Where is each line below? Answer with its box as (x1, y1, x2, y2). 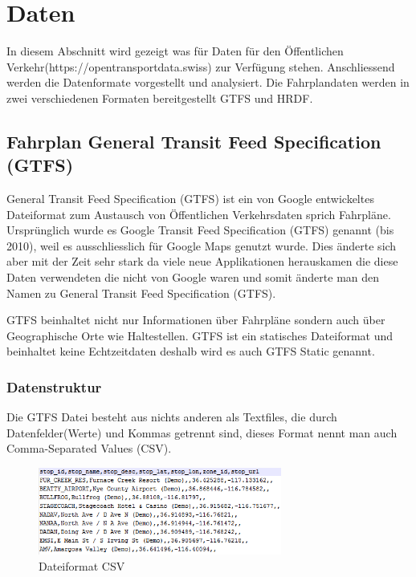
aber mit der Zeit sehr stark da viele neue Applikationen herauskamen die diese (6, 253, 398, 270)
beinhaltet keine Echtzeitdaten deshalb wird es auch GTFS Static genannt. (6, 343, 375, 360)
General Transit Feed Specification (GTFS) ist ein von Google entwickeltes (6, 190, 374, 207)
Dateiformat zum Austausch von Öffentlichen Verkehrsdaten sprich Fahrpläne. (6, 205, 391, 222)
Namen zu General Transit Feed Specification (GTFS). (6, 284, 276, 301)
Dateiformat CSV (39, 557, 125, 574)
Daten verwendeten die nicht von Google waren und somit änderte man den (6, 269, 380, 286)
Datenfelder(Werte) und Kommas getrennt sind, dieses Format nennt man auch (6, 424, 398, 441)
